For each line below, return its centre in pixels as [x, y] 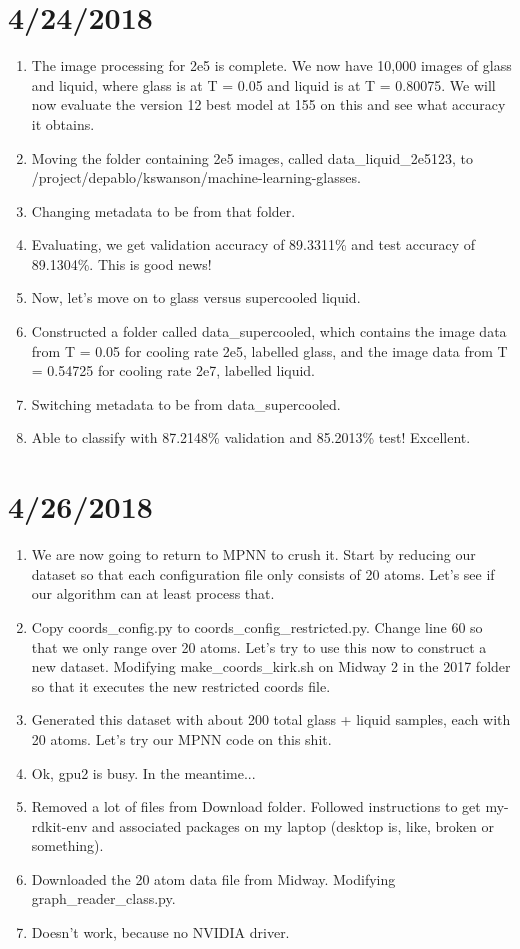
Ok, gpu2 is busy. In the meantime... [143, 772]
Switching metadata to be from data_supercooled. [186, 403]
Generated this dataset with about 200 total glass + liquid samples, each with [271, 719]
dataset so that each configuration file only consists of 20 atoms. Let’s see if [263, 573]
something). [67, 845]
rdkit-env [59, 825]
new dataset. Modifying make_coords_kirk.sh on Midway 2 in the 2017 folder [271, 666]
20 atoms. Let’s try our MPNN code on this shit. [181, 738]
